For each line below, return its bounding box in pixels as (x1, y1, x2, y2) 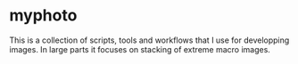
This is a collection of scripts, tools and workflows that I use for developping (9, 35, 290, 45)
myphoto (9, 5, 78, 26)
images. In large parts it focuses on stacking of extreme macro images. (9, 44, 270, 54)
